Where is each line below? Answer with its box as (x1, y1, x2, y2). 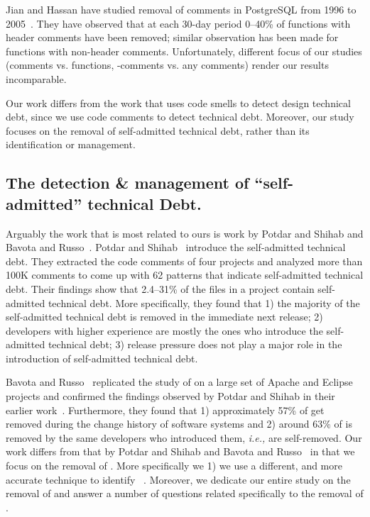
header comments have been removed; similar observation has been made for (6, 30, 339, 45)
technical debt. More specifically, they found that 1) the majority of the (48, 295, 360, 310)
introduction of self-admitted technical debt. (6, 350, 198, 365)
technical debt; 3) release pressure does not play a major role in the (48, 337, 342, 352)
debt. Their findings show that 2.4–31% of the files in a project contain (6, 281, 315, 296)
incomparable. (6, 71, 67, 86)
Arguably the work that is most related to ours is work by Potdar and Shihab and (6, 226, 364, 240)
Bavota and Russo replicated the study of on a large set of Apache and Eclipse (6, 374, 353, 389)
